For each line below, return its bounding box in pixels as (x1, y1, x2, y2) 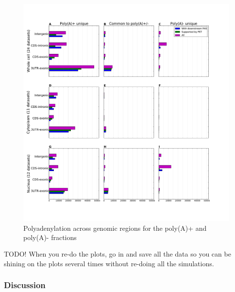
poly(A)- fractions (23, 232, 77, 242)
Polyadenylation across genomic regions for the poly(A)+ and (23, 223, 207, 233)
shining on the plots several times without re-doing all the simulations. (4, 258, 214, 268)
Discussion (4, 279, 46, 291)
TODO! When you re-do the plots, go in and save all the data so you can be (4, 248, 231, 258)
